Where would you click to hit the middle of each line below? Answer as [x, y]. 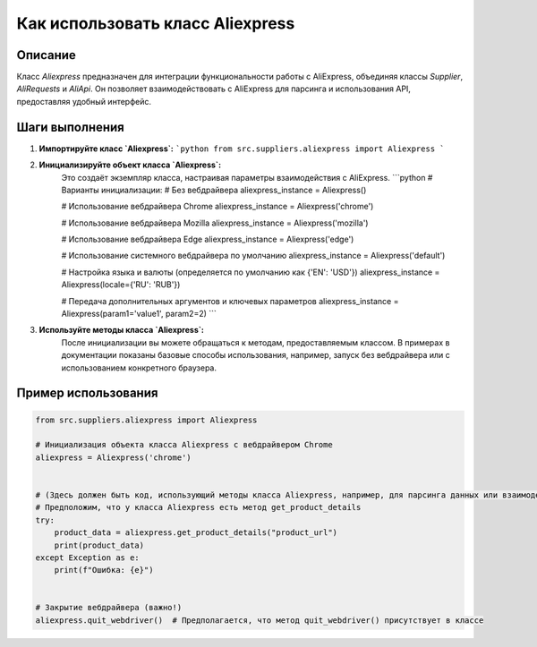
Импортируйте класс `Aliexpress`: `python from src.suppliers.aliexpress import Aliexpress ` [242, 149]
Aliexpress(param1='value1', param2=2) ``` [139, 314]
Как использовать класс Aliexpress [156, 23]
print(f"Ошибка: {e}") [104, 570]
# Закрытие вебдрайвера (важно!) [109, 608]
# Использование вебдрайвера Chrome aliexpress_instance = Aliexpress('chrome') [217, 207]
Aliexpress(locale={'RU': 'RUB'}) [121, 285]
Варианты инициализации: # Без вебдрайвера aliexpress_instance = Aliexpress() [214, 190]
